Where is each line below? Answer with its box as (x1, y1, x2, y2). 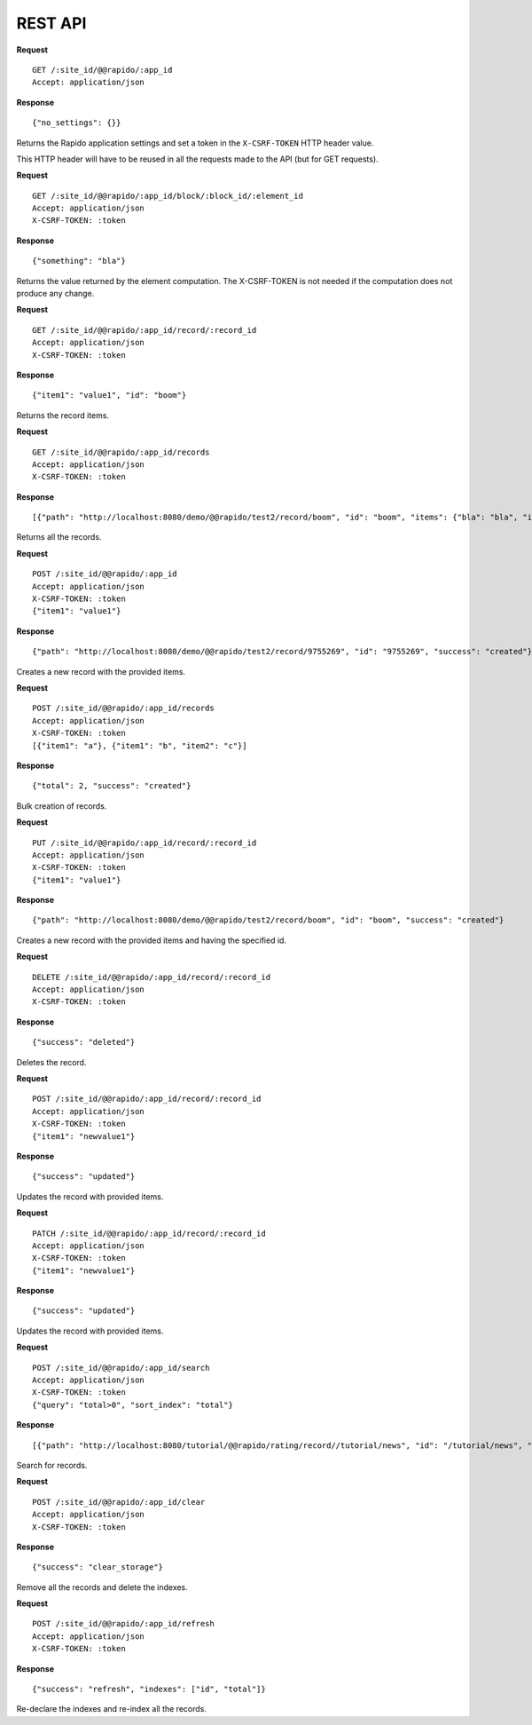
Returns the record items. (16, 409, 110, 421)
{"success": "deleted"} (32, 1037, 136, 1048)
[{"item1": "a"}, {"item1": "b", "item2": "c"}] (32, 740, 247, 750)
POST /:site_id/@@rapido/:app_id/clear (32, 1497, 206, 1507)
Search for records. (16, 1460, 88, 1470)
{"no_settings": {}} (32, 118, 121, 128)
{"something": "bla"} (32, 256, 126, 266)
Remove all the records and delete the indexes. (16, 1581, 188, 1593)
